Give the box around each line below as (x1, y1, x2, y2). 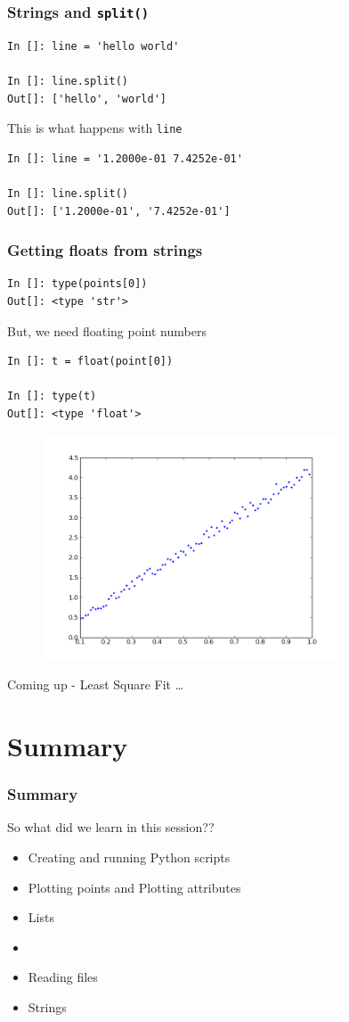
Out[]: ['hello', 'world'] (7, 92, 166, 105)
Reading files (28, 968, 98, 986)
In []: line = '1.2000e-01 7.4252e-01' (7, 152, 243, 165)
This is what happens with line (7, 119, 183, 137)
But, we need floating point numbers (7, 321, 207, 340)
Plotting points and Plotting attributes (28, 878, 241, 896)
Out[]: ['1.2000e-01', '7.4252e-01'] (7, 204, 231, 218)
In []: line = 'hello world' (7, 39, 180, 53)
